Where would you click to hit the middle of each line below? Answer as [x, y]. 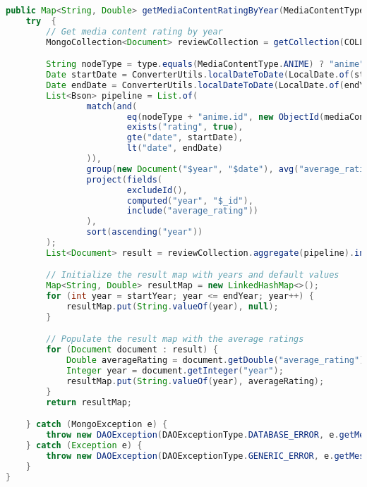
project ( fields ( [124, 179]
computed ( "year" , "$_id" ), [190, 201]
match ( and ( [112, 106]
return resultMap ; [89, 402]
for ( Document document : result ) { [132, 350]
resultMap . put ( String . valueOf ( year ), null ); [172, 307]
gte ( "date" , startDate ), [185, 138]
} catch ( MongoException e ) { [97, 425]
